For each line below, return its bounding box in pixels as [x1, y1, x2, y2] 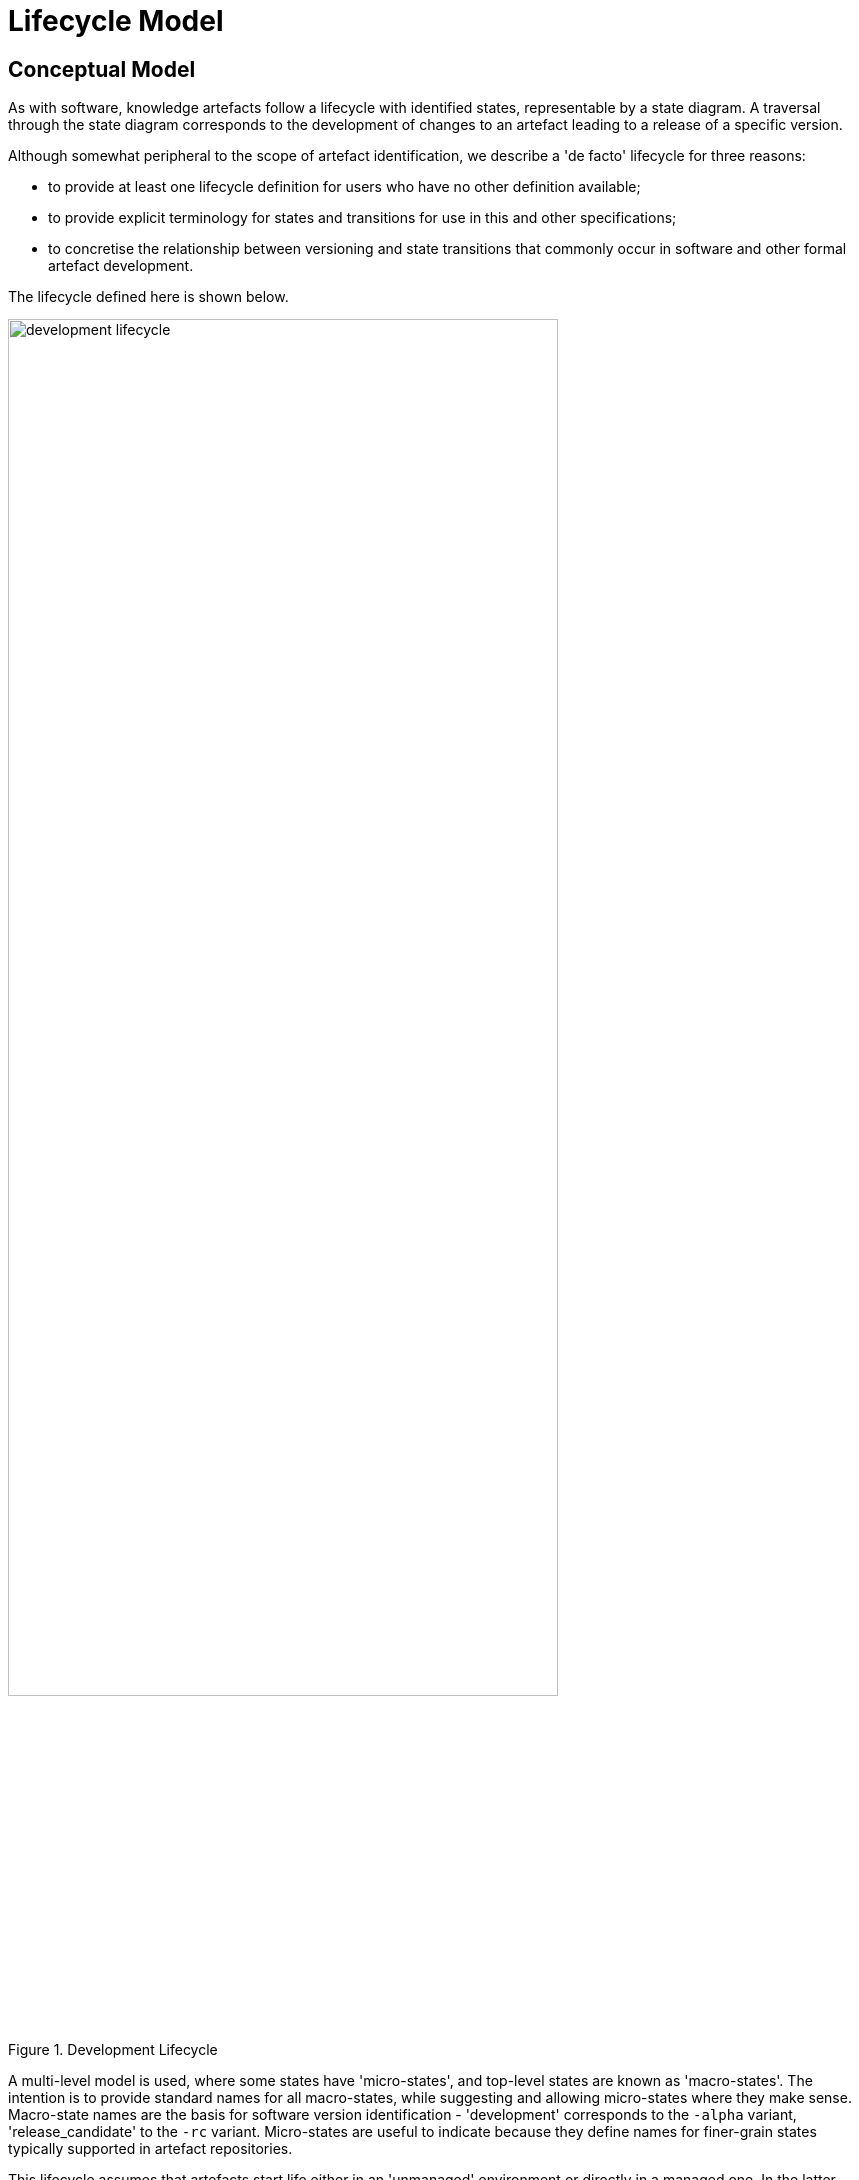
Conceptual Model [8, 56, 196, 82]
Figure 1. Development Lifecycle [8, 2040, 218, 2058]
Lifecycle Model [8, 4, 224, 38]
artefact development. [48, 257, 194, 275]
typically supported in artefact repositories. [8, 2139, 293, 2157]
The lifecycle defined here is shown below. [8, 288, 289, 306]
